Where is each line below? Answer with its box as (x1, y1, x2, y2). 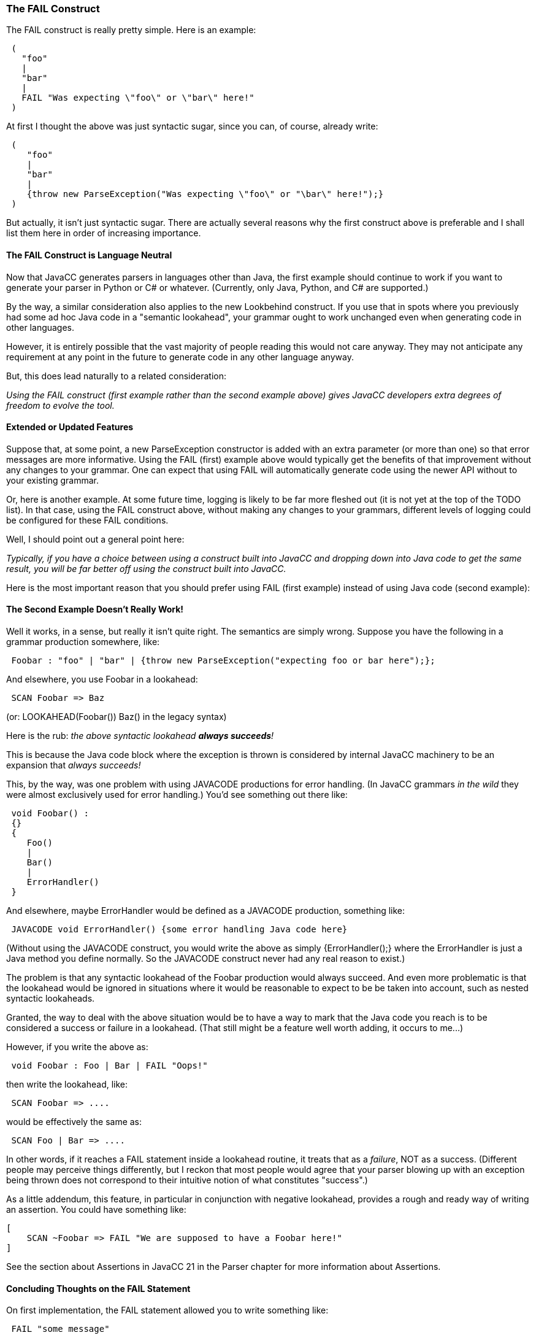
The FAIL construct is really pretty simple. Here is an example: (6, 25, 256, 36)
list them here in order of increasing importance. (6, 228, 201, 239)
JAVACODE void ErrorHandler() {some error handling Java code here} (11, 924, 348, 935)
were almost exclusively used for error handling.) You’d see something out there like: (6, 789, 348, 800)
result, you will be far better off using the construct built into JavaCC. (6, 563, 286, 574)
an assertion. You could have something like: (6, 1204, 186, 1215)
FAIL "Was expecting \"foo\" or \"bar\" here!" (21, 93, 255, 103)
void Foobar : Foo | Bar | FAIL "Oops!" (11, 1061, 208, 1071)
